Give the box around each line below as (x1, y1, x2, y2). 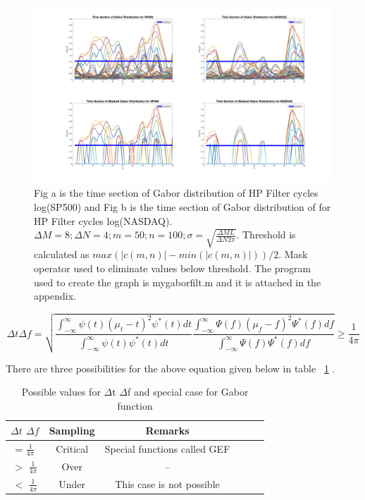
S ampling (49, 422, 95, 437)
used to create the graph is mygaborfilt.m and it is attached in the (34, 274, 321, 289)
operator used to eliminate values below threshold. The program (34, 260, 311, 275)
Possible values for (21, 384, 101, 399)
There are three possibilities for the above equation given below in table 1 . (6, 360, 335, 375)
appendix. (34, 288, 76, 303)
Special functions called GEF (104, 441, 230, 456)
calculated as (34, 247, 89, 262)
